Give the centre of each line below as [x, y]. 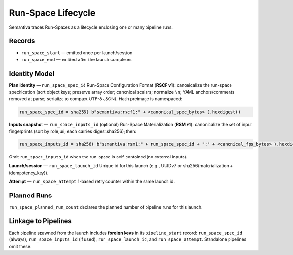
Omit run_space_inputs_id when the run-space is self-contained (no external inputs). [98, 157]
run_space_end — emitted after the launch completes [76, 59]
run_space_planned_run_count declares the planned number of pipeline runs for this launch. [106, 207]
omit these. [20, 246]
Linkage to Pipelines [40, 221]
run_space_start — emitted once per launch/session [77, 53]
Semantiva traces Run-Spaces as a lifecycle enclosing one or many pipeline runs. [91, 27]
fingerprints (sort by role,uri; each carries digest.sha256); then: [73, 131]
